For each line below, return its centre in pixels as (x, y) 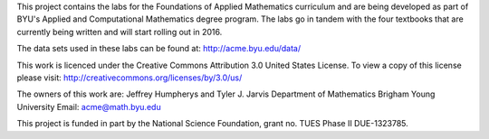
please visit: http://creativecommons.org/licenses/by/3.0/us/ (129, 78)
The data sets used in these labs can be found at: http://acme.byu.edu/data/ (159, 49)
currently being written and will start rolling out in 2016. (120, 32)
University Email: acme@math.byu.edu (89, 107)
